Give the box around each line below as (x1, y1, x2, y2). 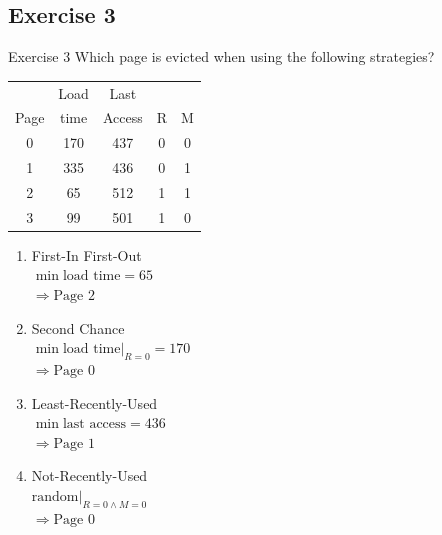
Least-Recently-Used (31, 392, 158, 413)
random (31, 490, 79, 504)
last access (62, 417, 127, 432)
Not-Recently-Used (31, 465, 148, 486)
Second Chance (31, 317, 125, 338)
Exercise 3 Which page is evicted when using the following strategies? (8, 46, 435, 67)
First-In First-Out (31, 244, 142, 265)
